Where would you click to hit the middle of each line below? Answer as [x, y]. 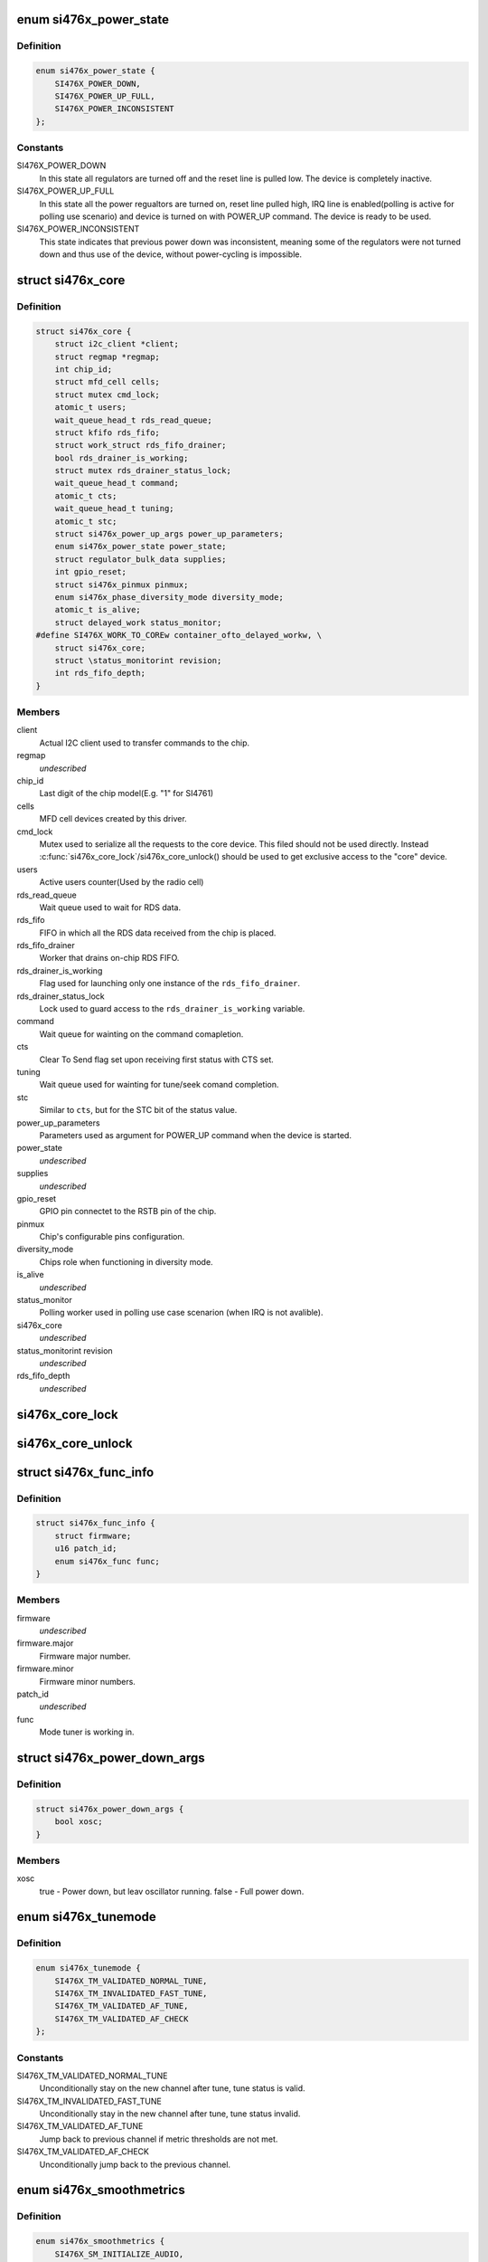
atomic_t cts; [86, 496]
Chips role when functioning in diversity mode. [126, 1261]
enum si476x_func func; [107, 1561]
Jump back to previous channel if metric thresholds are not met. [159, 2139]
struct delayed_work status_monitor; [138, 623]
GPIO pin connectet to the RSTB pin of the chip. [128, 1212]
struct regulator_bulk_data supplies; [141, 559]
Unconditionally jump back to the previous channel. [135, 2164]
